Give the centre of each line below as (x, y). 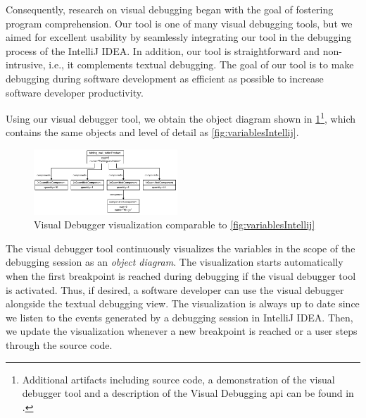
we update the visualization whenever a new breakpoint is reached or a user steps (182, 331)
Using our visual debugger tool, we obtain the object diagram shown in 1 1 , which (181, 117)
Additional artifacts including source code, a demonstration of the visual (178, 379)
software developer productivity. (75, 92)
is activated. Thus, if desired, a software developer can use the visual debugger (175, 289)
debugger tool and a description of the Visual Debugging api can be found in (188, 393)
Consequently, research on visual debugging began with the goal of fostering (170, 9)
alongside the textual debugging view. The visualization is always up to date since (183, 303)
